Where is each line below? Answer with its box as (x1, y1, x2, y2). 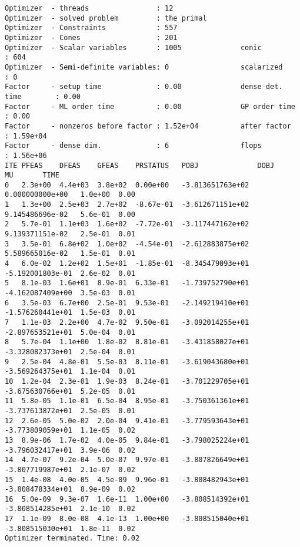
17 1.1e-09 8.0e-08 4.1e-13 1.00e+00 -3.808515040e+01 (5, 515, 249, 523)
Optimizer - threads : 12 (5, 4, 174, 12)
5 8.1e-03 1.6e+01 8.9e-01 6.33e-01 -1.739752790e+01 (5, 279, 249, 288)
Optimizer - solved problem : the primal (5, 14, 207, 22)
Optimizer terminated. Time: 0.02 (5, 534, 140, 543)
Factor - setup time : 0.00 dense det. (5, 83, 283, 91)
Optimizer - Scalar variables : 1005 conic (5, 43, 262, 52)
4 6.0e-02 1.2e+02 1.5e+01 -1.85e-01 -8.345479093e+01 (5, 259, 249, 268)
